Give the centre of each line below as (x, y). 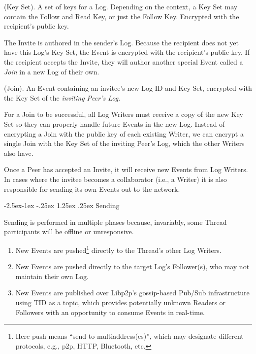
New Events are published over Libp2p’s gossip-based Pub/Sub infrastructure (132, 293)
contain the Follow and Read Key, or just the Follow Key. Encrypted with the (122, 16)
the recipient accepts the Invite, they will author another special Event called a (124, 61)
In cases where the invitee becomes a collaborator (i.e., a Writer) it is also (115, 179)
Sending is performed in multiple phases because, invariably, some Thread (115, 222)
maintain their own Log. (52, 276)
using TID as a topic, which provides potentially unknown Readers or (121, 302)
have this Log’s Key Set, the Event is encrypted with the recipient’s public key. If (127, 52)
